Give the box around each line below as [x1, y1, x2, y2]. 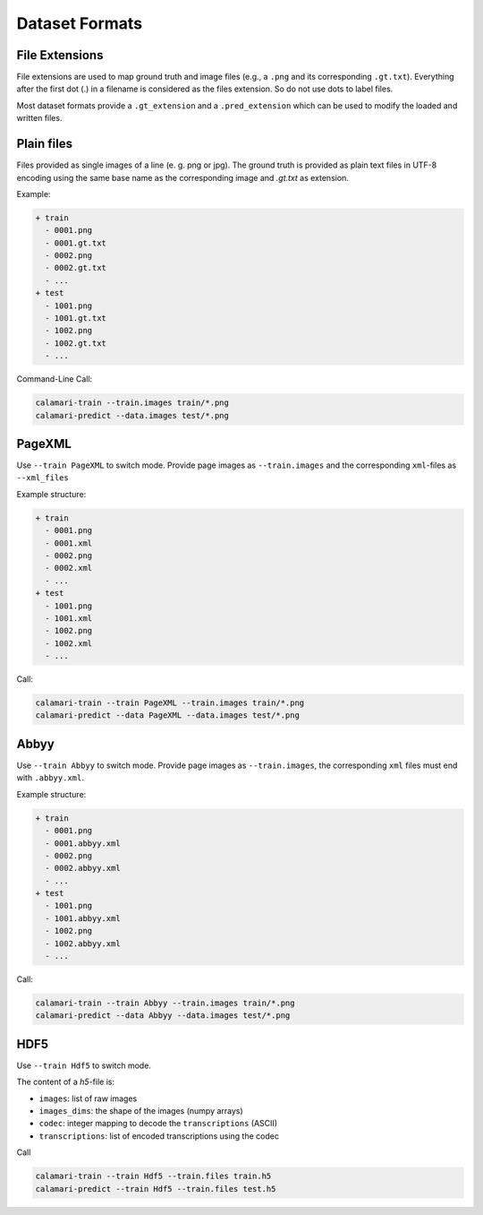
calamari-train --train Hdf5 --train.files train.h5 [35, 1171, 272, 1182]
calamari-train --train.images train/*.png [35, 398, 230, 408]
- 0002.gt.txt [45, 263, 107, 273]
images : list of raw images [38, 1093, 138, 1104]
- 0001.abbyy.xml [45, 838, 121, 849]
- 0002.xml [45, 563, 93, 573]
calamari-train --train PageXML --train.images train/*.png [35, 698, 305, 708]
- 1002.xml [45, 638, 93, 649]
